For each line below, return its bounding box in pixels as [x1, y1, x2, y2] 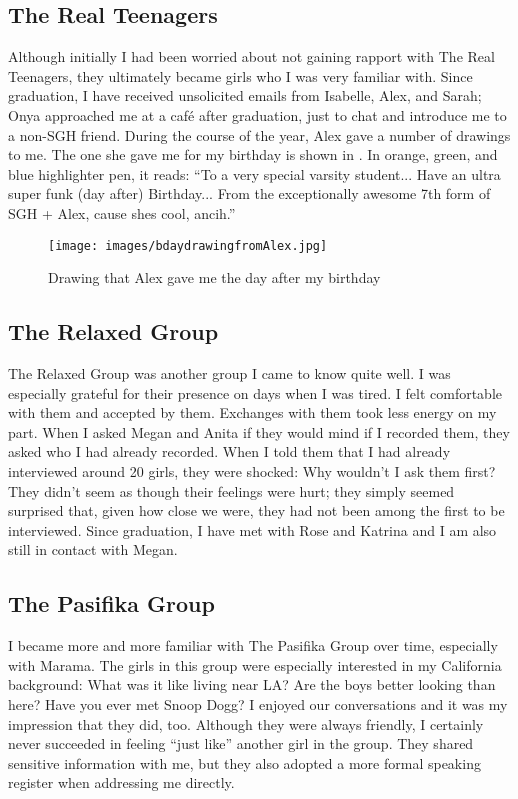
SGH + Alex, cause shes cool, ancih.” [8, 202, 236, 223]
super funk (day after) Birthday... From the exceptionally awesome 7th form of [8, 183, 491, 204]
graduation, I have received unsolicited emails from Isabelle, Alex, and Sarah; [8, 85, 482, 106]
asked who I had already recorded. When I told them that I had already [8, 441, 451, 462]
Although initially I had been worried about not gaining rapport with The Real [8, 46, 495, 67]
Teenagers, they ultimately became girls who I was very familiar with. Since [8, 65, 473, 86]
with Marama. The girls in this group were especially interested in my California [8, 654, 502, 675]
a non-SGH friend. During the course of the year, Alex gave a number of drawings [8, 124, 511, 145]
